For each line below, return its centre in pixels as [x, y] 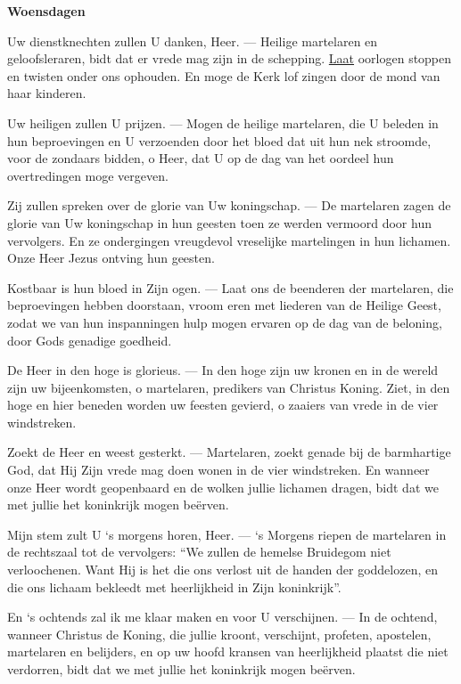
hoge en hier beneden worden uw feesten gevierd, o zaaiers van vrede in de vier [223, 405]
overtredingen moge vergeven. [88, 175]
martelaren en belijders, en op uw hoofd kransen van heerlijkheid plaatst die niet [228, 651]
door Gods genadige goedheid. [90, 340]
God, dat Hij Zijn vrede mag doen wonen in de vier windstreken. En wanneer [218, 470]
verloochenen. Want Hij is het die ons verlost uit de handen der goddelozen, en [222, 570]
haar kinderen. [47, 93]
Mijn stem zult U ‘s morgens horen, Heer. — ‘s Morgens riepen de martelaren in [227, 534]
